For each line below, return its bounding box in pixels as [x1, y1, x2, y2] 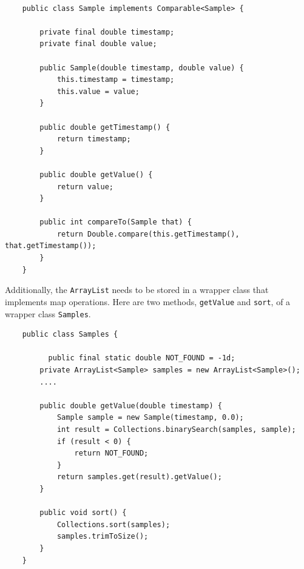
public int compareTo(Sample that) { [39, 218, 192, 227]
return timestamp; [56, 135, 131, 144]
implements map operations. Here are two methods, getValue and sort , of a [5, 295, 291, 308]
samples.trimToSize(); [56, 532, 149, 541]
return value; [56, 182, 113, 191]
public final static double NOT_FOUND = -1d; [48, 354, 235, 363]
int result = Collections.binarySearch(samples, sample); [56, 425, 296, 434]
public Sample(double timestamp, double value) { [39, 63, 244, 72]
